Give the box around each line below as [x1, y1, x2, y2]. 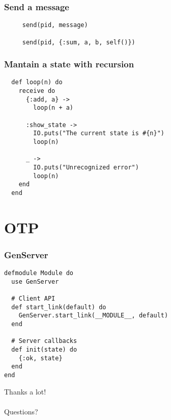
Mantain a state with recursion [4, 58, 134, 70]
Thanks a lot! [4, 386, 46, 397]
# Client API [11, 295, 55, 303]
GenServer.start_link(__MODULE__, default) [18, 312, 168, 319]
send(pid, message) [22, 21, 88, 29]
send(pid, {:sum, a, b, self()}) [22, 38, 135, 46]
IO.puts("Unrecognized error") [33, 163, 139, 171]
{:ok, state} [18, 354, 63, 362]
